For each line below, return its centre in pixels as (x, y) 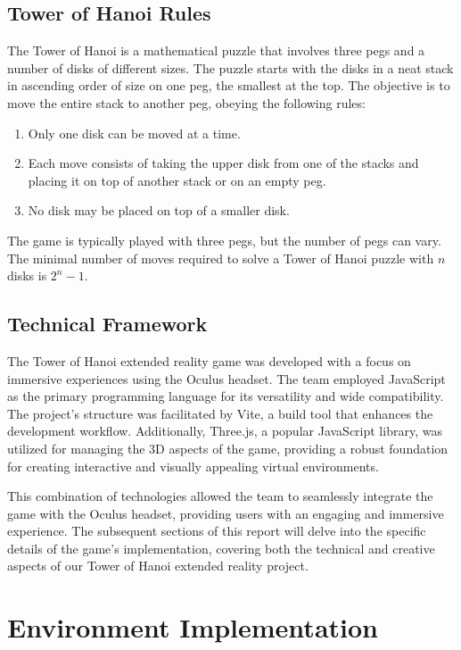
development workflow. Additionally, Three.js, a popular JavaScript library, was (225, 431)
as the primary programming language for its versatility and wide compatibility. (226, 396)
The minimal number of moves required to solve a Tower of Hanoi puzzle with (221, 258)
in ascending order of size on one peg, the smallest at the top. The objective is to (229, 85)
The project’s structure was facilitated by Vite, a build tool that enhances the (220, 413)
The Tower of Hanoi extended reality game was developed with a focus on (209, 360)
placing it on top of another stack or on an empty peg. (177, 180)
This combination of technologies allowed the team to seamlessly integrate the (220, 496)
